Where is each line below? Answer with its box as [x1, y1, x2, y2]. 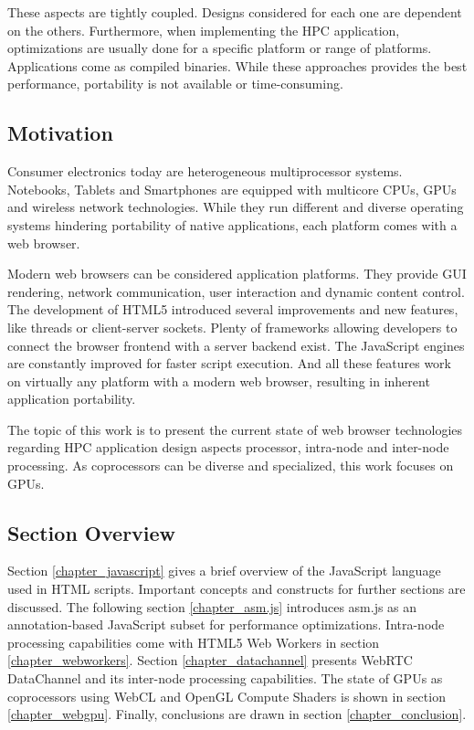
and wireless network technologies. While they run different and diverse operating [7, 197, 464, 217]
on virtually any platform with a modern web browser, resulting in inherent [7, 371, 430, 390]
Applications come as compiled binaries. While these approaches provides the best [7, 56, 468, 75]
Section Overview [7, 518, 176, 546]
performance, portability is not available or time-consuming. [7, 74, 343, 93]
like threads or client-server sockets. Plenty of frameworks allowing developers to [7, 317, 458, 336]
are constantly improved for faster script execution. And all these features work [7, 354, 451, 373]
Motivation [7, 119, 113, 147]
